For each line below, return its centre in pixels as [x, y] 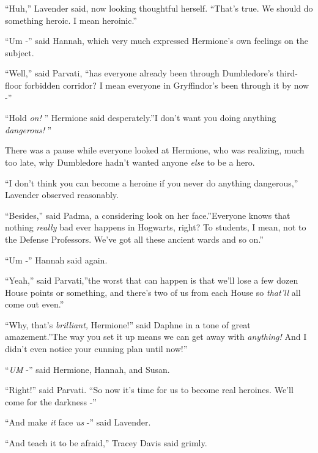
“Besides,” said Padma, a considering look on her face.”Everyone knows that [148, 215]
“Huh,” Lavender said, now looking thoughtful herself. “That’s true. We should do [159, 8]
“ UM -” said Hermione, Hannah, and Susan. [87, 369]
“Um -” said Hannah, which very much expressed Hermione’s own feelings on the [157, 41]
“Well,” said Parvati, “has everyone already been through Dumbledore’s [139, 73]
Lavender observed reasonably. [62, 195]
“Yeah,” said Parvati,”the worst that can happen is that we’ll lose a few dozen [152, 280]
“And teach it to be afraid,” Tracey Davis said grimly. [106, 443]
